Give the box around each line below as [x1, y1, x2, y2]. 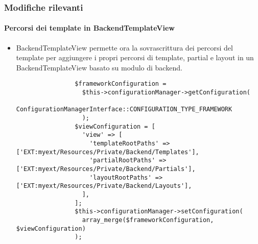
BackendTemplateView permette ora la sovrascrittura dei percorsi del [16, 42, 233, 53]
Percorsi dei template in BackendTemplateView [4, 22, 175, 33]
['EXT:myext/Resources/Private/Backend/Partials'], [16, 165, 196, 173]
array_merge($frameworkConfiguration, [82, 216, 214, 224]
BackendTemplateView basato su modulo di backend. [16, 62, 182, 72]
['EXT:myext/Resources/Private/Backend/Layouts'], [16, 182, 192, 190]
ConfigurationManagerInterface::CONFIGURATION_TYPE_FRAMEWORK [16, 106, 232, 113]
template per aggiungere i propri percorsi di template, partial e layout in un [16, 52, 254, 63]
